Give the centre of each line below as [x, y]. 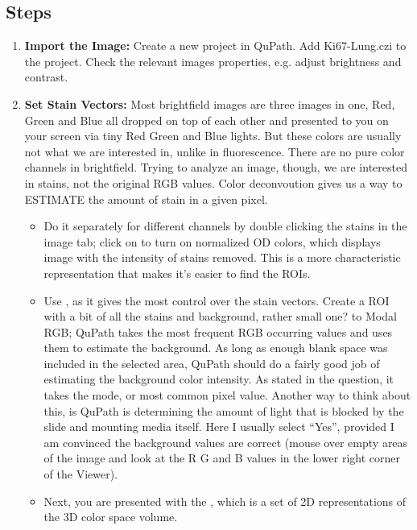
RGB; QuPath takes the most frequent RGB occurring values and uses [218, 331]
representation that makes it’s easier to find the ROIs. [177, 273]
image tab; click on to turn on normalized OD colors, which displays [212, 241]
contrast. [46, 77]
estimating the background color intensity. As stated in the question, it [219, 379]
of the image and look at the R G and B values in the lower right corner [222, 458]
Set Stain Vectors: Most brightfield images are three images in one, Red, [210, 104]
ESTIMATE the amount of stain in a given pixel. [146, 199]
